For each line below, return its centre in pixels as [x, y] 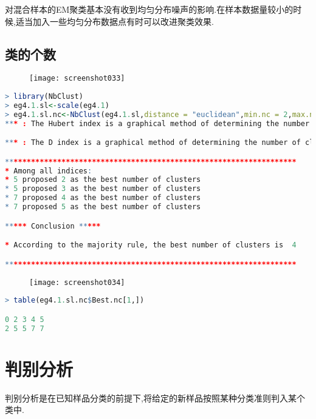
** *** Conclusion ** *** [53, 226]
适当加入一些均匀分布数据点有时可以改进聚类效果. [115, 21]
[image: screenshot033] [77, 79]
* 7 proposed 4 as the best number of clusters [103, 198]
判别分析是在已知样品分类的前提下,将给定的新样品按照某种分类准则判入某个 [155, 397]
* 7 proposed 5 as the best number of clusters [103, 207]
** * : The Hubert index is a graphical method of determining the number [157, 123]
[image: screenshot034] [77, 282]
